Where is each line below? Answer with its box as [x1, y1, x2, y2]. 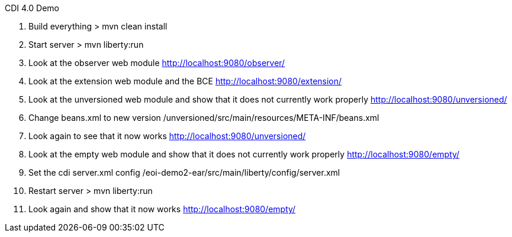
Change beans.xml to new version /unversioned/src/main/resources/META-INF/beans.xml [28, 113, 379, 123]
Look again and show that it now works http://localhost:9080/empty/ [28, 204, 296, 214]
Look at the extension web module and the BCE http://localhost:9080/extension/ [28, 76, 342, 86]
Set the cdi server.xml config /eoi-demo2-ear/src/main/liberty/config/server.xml [28, 167, 340, 177]
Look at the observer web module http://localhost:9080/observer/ [28, 58, 285, 68]
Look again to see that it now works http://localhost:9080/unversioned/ [28, 131, 306, 141]
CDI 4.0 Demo [5, 3, 59, 13]
